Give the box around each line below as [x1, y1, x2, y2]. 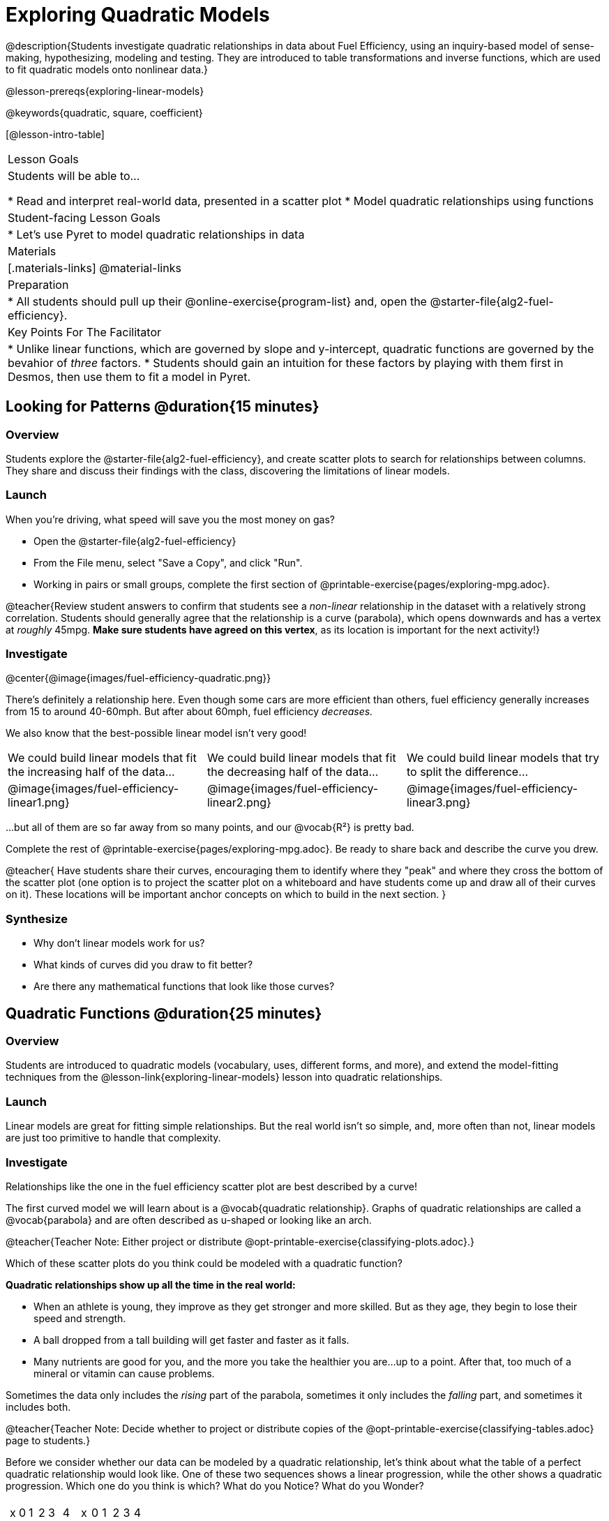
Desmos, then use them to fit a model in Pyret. [8, 369, 250, 384]
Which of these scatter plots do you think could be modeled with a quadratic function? [6, 1257, 403, 1269]
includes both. [6, 1400, 71, 1413]
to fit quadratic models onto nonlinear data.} [6, 63, 209, 75]
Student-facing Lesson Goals [8, 210, 161, 225]
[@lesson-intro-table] [6, 128, 105, 140]
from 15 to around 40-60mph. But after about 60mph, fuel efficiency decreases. [6, 705, 373, 718]
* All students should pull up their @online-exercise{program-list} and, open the [8, 294, 427, 308]
